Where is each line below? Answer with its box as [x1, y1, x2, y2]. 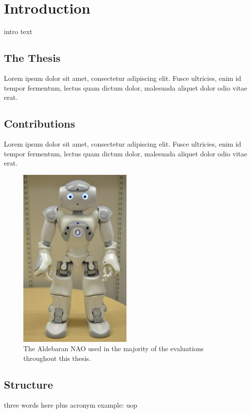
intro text [4, 26, 33, 37]
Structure [4, 376, 53, 392]
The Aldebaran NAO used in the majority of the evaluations [23, 343, 204, 354]
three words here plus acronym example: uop [4, 399, 138, 410]
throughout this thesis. [23, 353, 91, 363]
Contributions [4, 116, 75, 131]
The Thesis [4, 50, 61, 65]
